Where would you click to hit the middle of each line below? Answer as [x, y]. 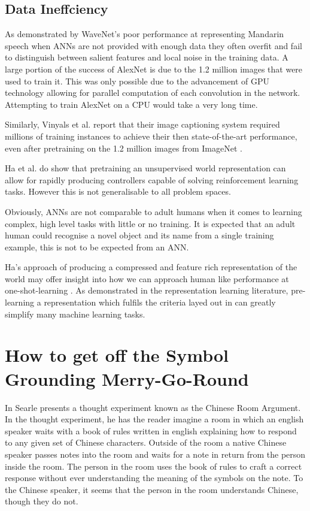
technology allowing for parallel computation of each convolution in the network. [153, 93]
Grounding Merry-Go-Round [127, 378]
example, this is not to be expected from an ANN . [97, 247]
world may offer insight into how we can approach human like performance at [147, 278]
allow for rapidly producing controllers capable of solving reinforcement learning [152, 179]
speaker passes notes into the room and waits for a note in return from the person [155, 454]
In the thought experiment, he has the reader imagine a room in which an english [154, 419]
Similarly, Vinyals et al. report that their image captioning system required [142, 124]
